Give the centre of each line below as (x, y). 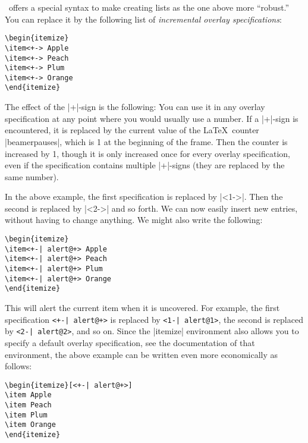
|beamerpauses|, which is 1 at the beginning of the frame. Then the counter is (146, 141)
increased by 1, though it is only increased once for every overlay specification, (147, 153)
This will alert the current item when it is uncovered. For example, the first (142, 307)
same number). (32, 176)
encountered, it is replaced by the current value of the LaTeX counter (132, 130)
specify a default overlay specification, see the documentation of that (130, 342)
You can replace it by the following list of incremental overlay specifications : (143, 19)
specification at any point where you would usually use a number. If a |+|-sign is (152, 118)
